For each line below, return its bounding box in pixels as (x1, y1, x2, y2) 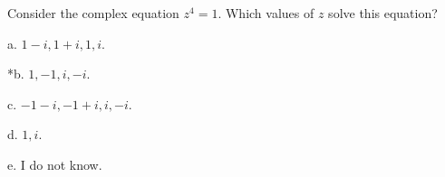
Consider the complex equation (7, 4, 179, 22)
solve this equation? (328, 4, 438, 22)
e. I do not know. (7, 154, 102, 173)
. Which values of (218, 4, 314, 22)
